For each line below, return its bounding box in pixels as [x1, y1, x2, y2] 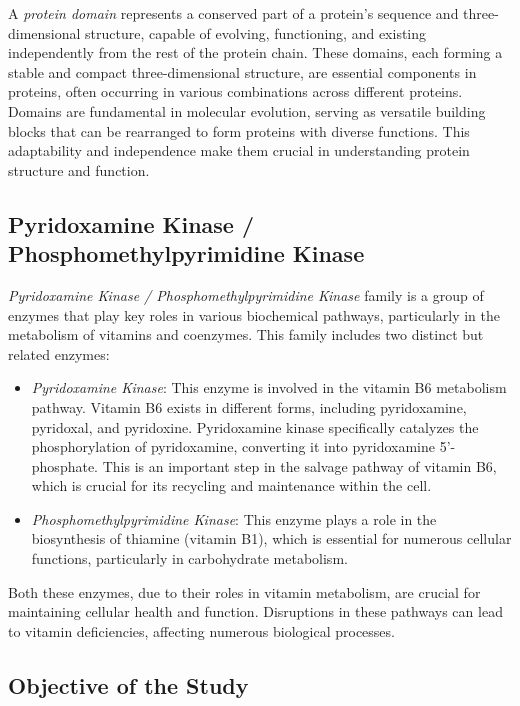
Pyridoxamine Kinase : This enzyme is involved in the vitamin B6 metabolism [31, 377, 507, 398]
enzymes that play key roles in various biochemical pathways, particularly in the [8, 304, 501, 325]
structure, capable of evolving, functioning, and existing [85, 22, 427, 43]
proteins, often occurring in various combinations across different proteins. [8, 81, 463, 102]
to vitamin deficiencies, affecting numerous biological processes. [8, 620, 395, 641]
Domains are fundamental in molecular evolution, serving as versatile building [8, 100, 486, 121]
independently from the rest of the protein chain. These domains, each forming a [8, 42, 503, 63]
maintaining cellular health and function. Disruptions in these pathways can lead [8, 601, 503, 622]
